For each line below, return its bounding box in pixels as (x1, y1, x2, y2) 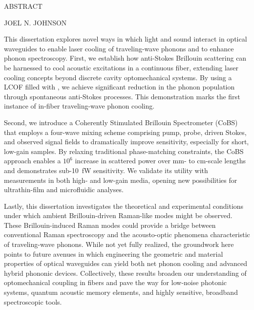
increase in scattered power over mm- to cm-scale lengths (75, 155, 246, 166)
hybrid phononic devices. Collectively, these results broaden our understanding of (4, 267, 247, 278)
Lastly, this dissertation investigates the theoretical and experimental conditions (4, 200, 244, 211)
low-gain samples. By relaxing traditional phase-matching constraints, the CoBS (4, 146, 244, 156)
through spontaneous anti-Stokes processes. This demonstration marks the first (4, 91, 240, 101)
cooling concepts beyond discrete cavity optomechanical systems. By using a (4, 72, 232, 82)
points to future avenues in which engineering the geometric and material (4, 248, 223, 259)
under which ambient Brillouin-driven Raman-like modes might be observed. (4, 210, 233, 221)
